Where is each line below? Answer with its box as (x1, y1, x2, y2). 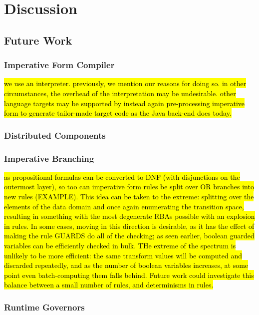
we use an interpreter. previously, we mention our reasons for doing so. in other (4, 78, 247, 89)
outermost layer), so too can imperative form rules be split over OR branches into (4, 181, 254, 192)
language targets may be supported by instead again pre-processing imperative (4, 98, 245, 108)
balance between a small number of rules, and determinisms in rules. (4, 279, 214, 290)
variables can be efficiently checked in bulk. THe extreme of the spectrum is (4, 240, 236, 250)
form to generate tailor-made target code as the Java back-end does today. (4, 108, 232, 118)
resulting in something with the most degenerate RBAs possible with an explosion (4, 211, 255, 221)
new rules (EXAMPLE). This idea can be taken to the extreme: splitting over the (4, 191, 254, 201)
